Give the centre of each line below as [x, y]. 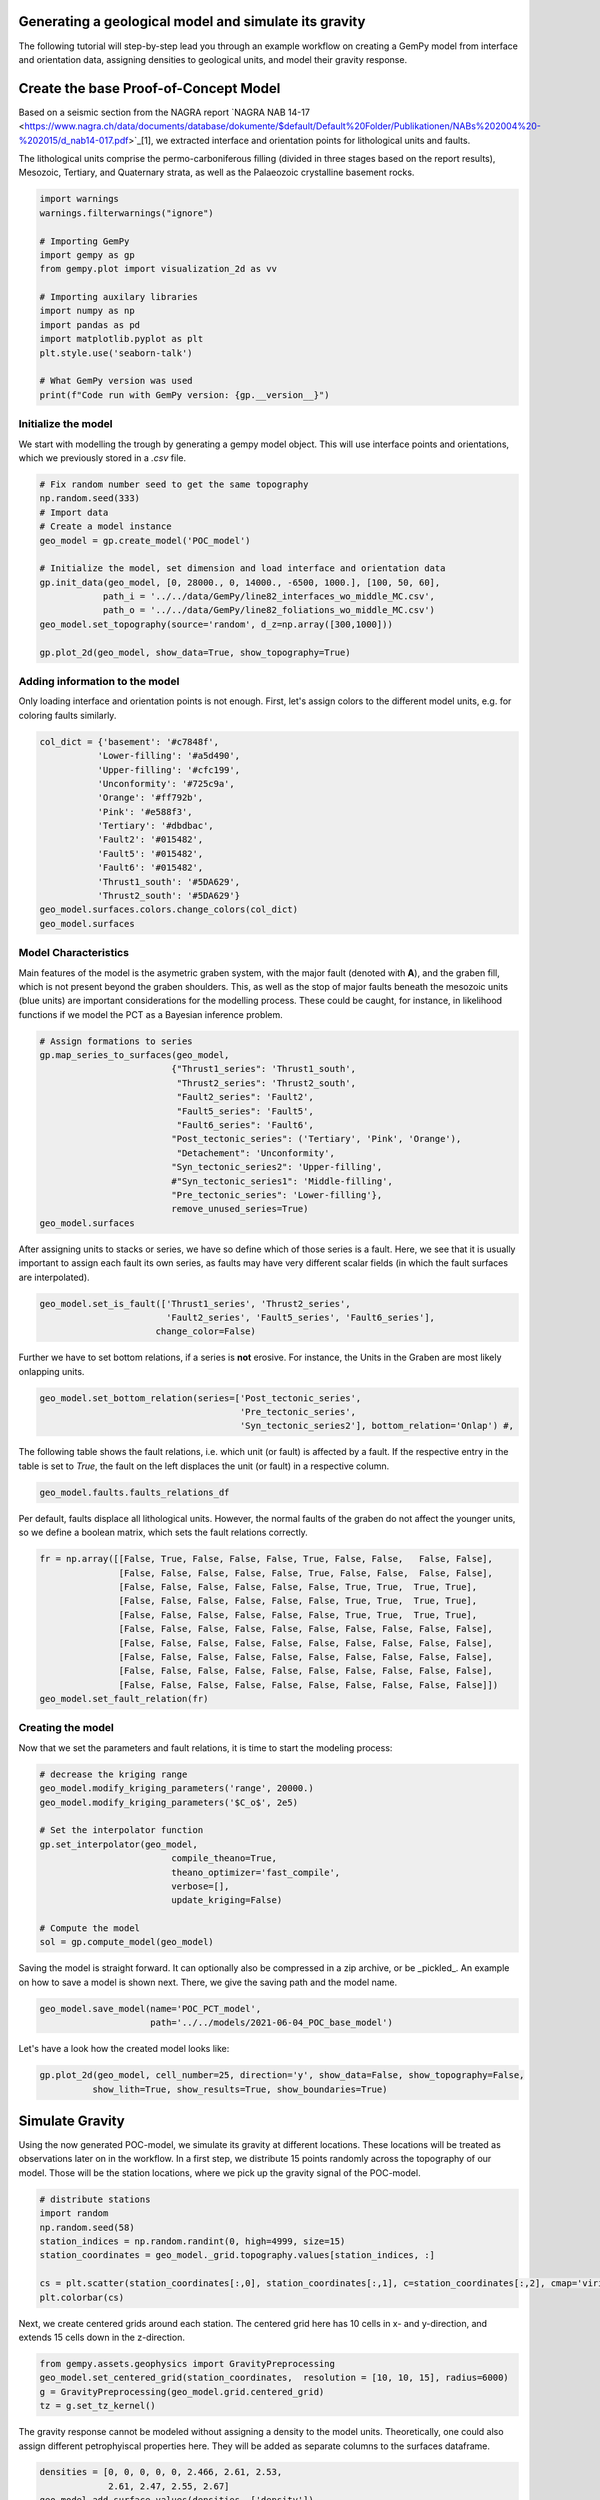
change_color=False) [206, 1331]
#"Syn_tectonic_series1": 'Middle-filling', [282, 1181]
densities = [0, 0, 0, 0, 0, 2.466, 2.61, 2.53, [161, 2472]
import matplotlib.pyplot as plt [121, 339]
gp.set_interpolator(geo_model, [119, 1844]
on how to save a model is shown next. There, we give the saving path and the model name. [208, 1982]
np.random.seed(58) [87, 2227]
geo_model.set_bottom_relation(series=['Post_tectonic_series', [200, 1398]
